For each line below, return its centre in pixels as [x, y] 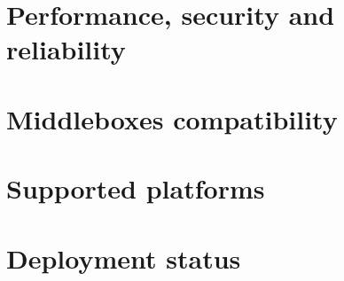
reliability [66, 49]
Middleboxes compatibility [172, 118]
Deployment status [124, 258]
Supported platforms [136, 188]
